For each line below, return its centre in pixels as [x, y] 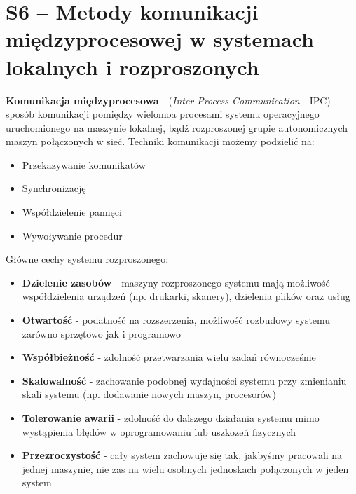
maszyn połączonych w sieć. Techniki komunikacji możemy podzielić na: [160, 141]
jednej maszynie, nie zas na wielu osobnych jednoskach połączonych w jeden [185, 468]
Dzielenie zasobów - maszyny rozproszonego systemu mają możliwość [176, 282]
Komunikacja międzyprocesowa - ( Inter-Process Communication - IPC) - [172, 100]
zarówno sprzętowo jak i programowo [101, 333]
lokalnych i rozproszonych [132, 66]
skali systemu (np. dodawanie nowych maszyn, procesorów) [149, 394]
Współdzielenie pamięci [72, 212]
